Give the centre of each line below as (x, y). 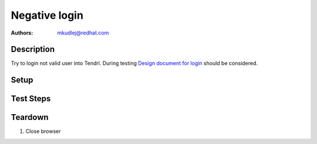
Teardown (30, 117)
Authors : (22, 33)
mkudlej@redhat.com (83, 33)
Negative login (47, 15)
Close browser (43, 131)
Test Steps (31, 99)
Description (33, 49)
